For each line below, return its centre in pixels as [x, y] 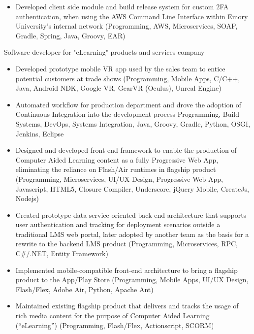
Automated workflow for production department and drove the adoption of [128, 104]
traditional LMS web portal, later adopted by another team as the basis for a [132, 234]
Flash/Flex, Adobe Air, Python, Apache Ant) [84, 289]
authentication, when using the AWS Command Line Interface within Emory [132, 16]
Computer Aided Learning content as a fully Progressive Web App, [117, 159]
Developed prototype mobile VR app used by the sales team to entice [120, 68]
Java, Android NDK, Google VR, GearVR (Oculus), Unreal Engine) [118, 88]
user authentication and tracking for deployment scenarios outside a [118, 224]
